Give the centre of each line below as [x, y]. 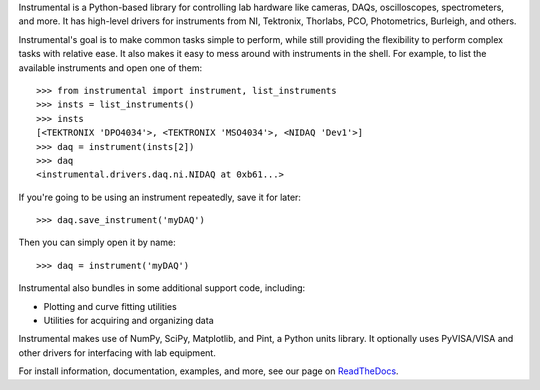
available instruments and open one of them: [110, 67]
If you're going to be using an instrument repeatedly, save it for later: [160, 197]
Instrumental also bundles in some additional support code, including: [162, 288]
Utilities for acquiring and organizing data [128, 321]
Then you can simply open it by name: [97, 242]
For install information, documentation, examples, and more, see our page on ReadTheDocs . [208, 371]
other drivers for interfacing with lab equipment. [117, 352]
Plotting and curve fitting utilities [110, 306]
